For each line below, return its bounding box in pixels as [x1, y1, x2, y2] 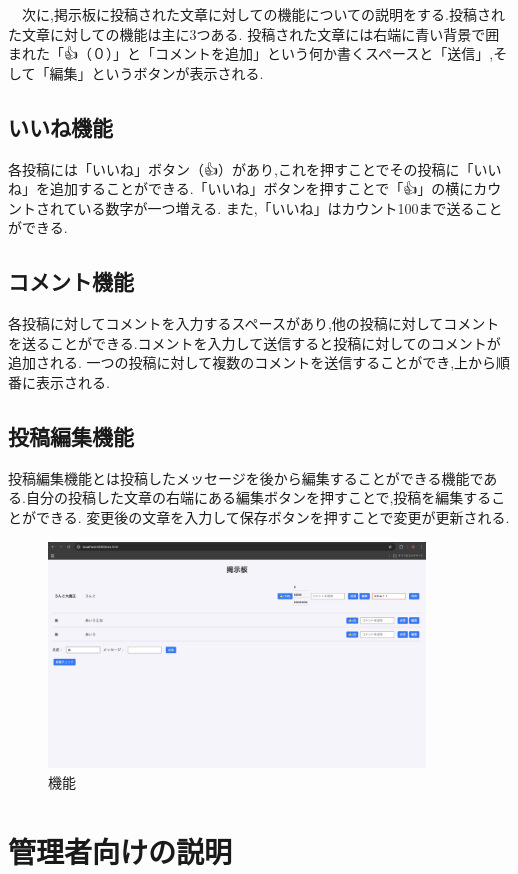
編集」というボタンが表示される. [49, 62, 264, 83]
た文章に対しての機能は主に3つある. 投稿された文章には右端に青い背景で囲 [8, 23, 500, 44]
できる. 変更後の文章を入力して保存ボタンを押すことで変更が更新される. [35, 506, 510, 527]
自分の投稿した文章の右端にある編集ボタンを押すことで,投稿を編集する [25, 487, 492, 508]
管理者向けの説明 [8, 830, 233, 871]
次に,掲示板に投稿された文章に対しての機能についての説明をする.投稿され [21, 4, 505, 24]
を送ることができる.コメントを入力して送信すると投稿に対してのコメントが [8, 332, 501, 353]
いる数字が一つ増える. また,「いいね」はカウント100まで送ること [77, 197, 503, 218]
